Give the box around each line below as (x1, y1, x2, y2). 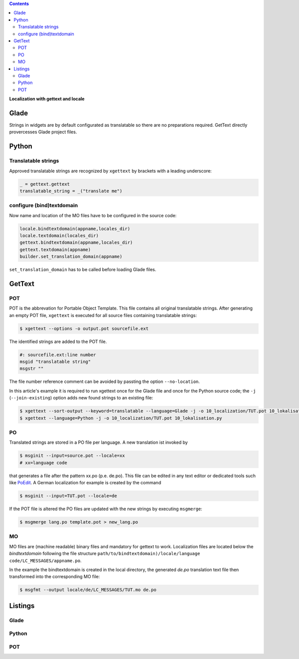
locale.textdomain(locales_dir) (19, 233, 99, 239)
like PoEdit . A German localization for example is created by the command (9, 480, 161, 486)
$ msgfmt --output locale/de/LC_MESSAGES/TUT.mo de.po (19, 587, 156, 593)
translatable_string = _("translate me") (19, 188, 123, 194)
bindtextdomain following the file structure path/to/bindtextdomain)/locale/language (9, 551, 200, 557)
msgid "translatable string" (19, 359, 91, 364)
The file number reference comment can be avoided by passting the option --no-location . (9, 378, 200, 384)
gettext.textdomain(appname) (19, 247, 91, 252)
